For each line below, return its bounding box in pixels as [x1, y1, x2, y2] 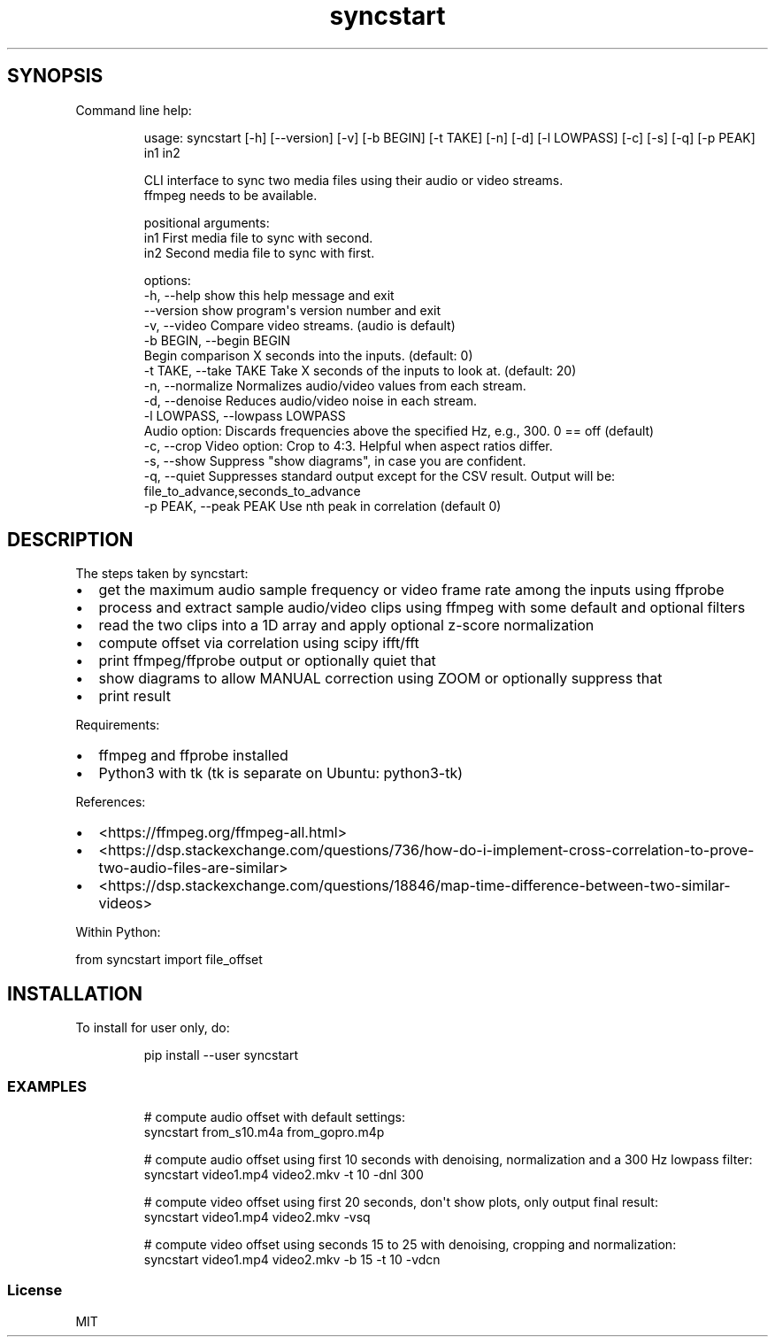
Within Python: [75, 924, 161, 940]
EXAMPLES [7, 1077, 87, 1095]
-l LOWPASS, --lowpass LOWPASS [143, 407, 346, 423]
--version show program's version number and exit [143, 302, 441, 318]
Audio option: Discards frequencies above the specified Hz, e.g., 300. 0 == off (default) [143, 422, 655, 438]
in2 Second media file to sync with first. [143, 244, 375, 260]
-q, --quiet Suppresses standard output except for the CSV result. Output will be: [143, 467, 616, 483]
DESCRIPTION [7, 529, 134, 552]
